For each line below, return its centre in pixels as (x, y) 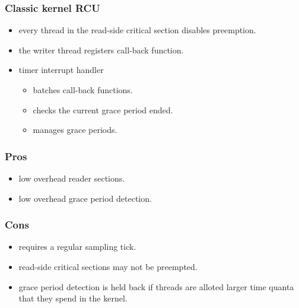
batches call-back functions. (83, 90)
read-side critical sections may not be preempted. (108, 266)
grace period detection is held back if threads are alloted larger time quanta (156, 286)
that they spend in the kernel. (73, 298)
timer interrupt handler (61, 70)
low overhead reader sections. (72, 178)
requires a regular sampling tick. (77, 247)
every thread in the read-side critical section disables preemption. (137, 30)
